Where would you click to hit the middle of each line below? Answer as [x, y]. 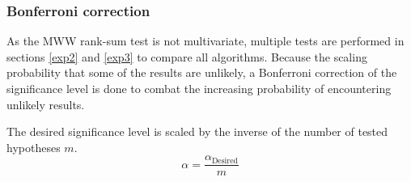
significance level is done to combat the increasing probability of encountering [199, 88]
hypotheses [34, 147]
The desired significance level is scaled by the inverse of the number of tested [197, 131]
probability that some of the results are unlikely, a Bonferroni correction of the [202, 72]
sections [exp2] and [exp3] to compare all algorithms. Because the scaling [187, 56]
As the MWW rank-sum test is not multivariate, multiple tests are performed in [205, 41]
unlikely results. [46, 104]
